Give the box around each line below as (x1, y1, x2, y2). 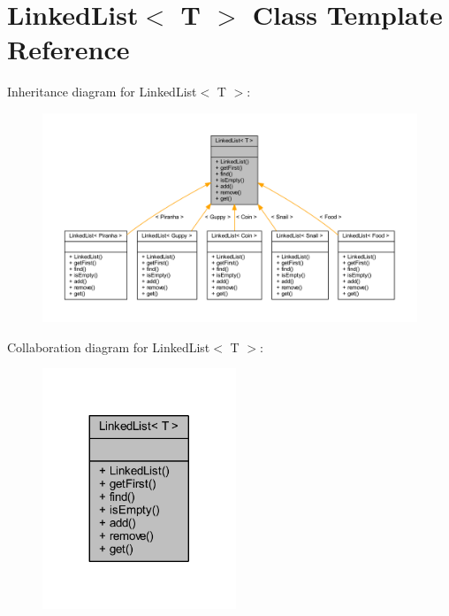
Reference (7, 31, 130, 67)
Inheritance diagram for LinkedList (7, 82, 197, 101)
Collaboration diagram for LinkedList (7, 337, 210, 356)
